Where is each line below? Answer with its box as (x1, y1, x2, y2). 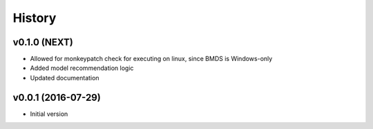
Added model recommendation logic (30, 64, 134, 72)
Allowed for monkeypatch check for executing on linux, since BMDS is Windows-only (30, 55, 273, 63)
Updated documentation (30, 73, 99, 82)
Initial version (30, 110, 68, 118)
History (12, 10, 57, 25)
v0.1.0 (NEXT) (12, 36, 74, 48)
